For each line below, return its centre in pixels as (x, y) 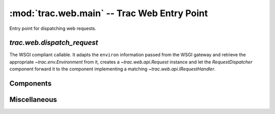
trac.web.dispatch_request (54, 43)
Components (31, 84)
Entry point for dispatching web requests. (53, 28)
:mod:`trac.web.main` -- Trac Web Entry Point (109, 13)
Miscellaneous (33, 100)
